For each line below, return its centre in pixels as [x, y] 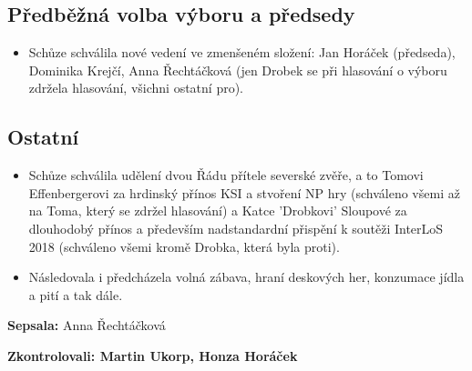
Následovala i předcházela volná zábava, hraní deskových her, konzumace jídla [246, 277]
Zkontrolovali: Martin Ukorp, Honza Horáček [153, 355]
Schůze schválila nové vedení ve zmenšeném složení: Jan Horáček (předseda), [242, 52]
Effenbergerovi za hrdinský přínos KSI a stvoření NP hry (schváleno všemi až [244, 192]
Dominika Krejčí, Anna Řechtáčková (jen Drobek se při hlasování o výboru [238, 70]
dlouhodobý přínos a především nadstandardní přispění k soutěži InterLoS [236, 228]
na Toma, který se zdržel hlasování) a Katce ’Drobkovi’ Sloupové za [218, 211]
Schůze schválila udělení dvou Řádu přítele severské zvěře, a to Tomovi [226, 175]
